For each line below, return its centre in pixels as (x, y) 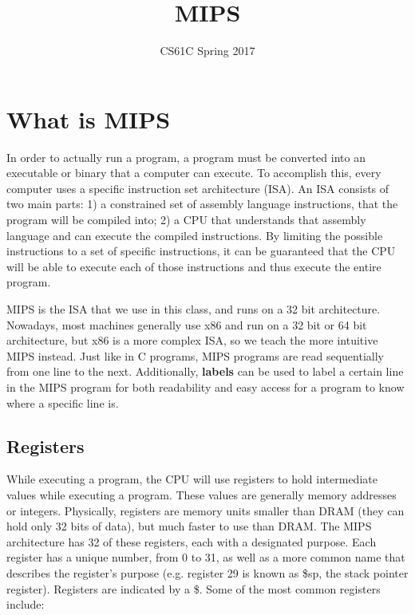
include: (26, 604)
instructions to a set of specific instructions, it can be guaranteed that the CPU (201, 251)
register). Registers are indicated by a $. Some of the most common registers (194, 588)
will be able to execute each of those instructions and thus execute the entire (194, 266)
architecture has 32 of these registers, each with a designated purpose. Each (192, 541)
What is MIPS (89, 118)
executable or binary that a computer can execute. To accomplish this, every (194, 173)
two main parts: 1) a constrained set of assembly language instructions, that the (202, 204)
